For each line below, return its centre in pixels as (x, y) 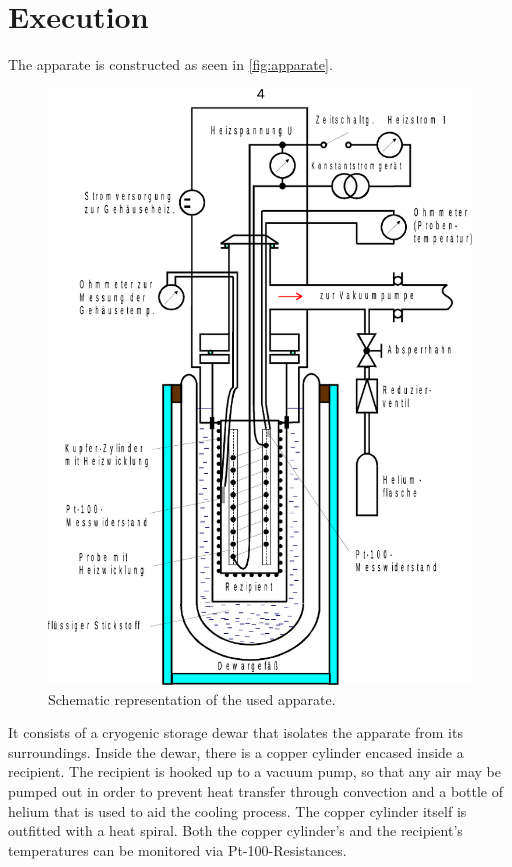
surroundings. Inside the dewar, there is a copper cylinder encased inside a (236, 751)
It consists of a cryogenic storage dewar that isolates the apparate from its (235, 732)
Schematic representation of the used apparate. (192, 698)
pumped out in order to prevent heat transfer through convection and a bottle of (256, 791)
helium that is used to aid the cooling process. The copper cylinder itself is (237, 810)
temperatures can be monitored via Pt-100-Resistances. (177, 849)
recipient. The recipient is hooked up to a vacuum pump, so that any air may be (254, 771)
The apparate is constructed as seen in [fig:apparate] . (170, 64)
